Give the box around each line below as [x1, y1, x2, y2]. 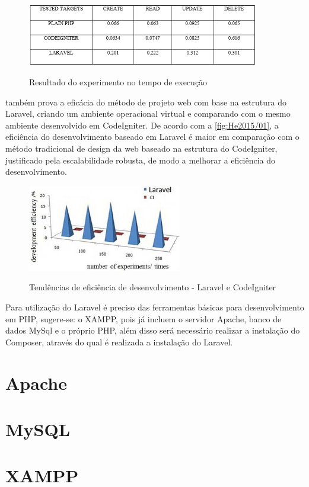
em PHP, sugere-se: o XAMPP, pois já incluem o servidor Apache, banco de [5, 312, 282, 325]
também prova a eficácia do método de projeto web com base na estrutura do [5, 95, 286, 108]
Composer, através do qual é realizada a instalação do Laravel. [5, 335, 233, 348]
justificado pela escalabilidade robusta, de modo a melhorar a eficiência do [5, 153, 275, 166]
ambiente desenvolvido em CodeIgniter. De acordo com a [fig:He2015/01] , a [5, 118, 279, 131]
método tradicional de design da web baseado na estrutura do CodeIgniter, [5, 142, 278, 154]
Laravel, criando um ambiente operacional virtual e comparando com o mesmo [5, 107, 291, 120]
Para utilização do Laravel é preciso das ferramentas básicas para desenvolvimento [5, 301, 304, 313]
